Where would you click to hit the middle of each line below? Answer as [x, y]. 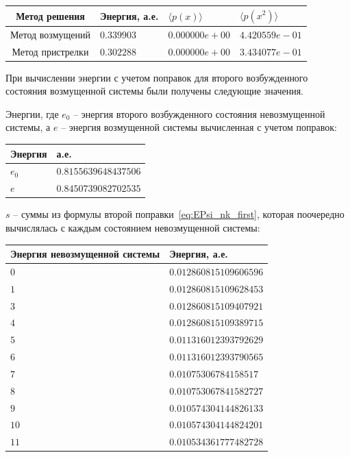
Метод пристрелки [50, 51]
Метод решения [50, 15]
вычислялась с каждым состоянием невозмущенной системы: [133, 227]
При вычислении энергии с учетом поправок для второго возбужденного [157, 77]
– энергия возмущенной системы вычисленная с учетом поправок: [199, 127]
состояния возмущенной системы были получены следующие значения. [154, 91]
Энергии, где [32, 113]
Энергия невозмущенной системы [85, 254]
